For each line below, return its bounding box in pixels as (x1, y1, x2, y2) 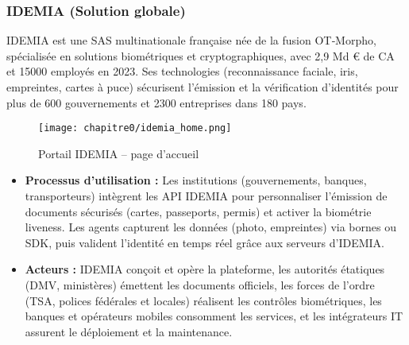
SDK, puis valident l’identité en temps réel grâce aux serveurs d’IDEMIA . (25, 234, 384, 250)
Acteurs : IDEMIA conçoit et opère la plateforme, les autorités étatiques (25, 261, 385, 277)
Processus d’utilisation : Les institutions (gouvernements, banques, (25, 172, 367, 188)
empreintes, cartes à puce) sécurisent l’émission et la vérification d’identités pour (6, 79, 399, 95)
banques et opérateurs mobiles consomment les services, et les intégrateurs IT (25, 308, 403, 324)
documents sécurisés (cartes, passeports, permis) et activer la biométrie (25, 203, 372, 219)
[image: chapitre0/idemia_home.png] (38, 122, 232, 134)
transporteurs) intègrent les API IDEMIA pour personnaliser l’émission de (25, 188, 388, 204)
